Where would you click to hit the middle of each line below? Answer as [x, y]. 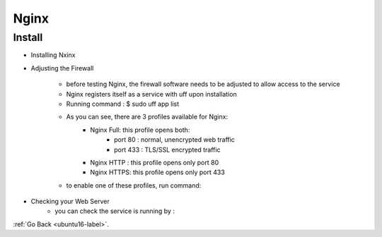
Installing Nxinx [53, 55]
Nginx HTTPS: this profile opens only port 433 [158, 172]
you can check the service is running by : [115, 211]
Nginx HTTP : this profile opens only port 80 [155, 162]
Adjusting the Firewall [62, 68]
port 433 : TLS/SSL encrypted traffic [167, 150]
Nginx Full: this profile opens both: [140, 130]
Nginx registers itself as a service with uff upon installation [151, 94]
